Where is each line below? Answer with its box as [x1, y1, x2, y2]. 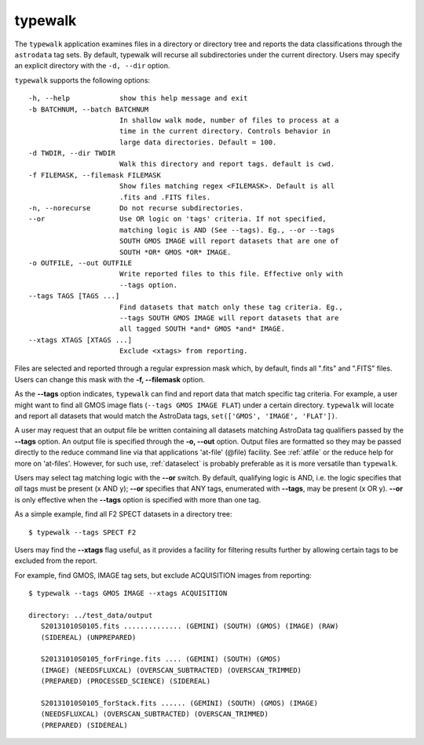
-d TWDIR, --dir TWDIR [28, 149, 116, 158]
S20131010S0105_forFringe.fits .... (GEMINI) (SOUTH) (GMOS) [40, 655, 282, 663]
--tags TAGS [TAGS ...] [28, 291, 120, 301]
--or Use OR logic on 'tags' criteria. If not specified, [28, 214, 327, 224]
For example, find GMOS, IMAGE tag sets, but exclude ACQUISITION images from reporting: [14, 570, 312, 580]
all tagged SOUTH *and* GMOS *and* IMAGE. [119, 324, 286, 334]
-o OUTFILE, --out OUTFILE [28, 258, 133, 267]
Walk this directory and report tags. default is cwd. [119, 159, 335, 169]
